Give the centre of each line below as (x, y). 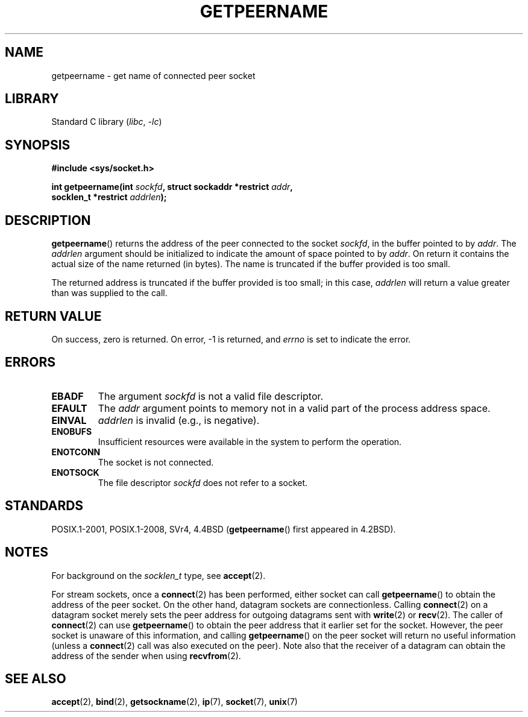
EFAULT (69, 408)
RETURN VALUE (53, 316)
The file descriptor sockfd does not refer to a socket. (203, 482)
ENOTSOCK (75, 472)
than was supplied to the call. (109, 293)
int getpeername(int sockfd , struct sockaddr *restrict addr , (172, 187)
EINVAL (69, 420)
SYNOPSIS (38, 145)
